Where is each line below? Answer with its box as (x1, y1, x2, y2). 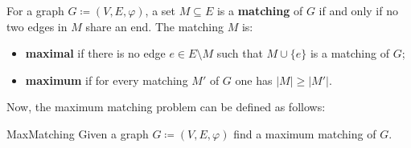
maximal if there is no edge (25, 45, 166, 62)
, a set (145, 2, 175, 18)
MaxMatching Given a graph (6, 125, 149, 142)
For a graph (6, 2, 64, 18)
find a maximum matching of (233, 125, 376, 142)
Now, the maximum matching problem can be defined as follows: (6, 98, 326, 115)
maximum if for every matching (25, 71, 188, 88)
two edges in (6, 18, 68, 34)
